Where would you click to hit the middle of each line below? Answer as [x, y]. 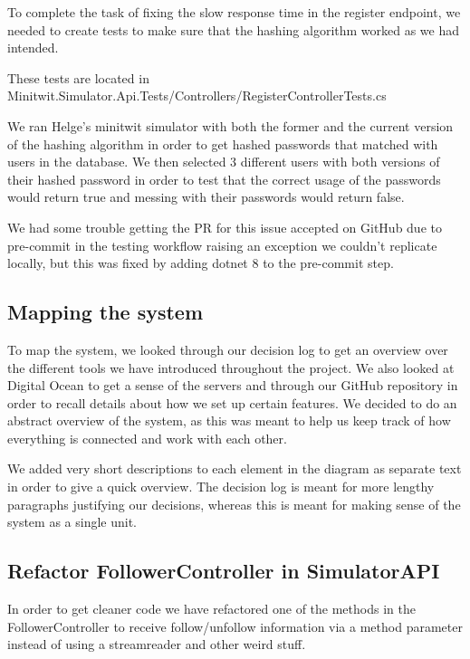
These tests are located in [78, 77]
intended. [33, 48]
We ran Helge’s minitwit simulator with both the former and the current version [230, 125]
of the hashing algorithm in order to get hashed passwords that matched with [223, 143]
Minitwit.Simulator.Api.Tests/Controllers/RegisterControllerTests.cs [197, 96]
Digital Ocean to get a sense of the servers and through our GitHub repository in [233, 385]
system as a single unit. [72, 522]
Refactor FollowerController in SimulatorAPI [224, 571]
